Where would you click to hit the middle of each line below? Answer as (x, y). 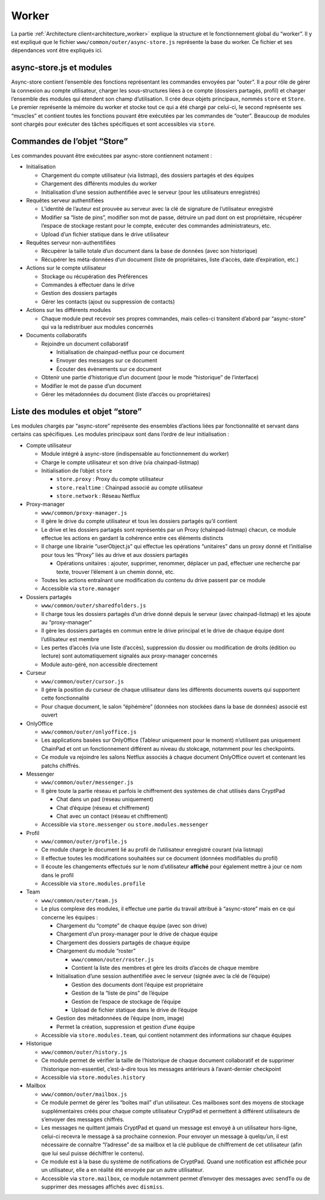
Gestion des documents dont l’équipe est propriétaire (138, 984)
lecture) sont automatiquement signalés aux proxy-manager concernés (129, 656)
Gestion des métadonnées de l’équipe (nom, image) (120, 1018)
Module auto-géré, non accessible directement (99, 664)
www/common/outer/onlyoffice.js (89, 732)
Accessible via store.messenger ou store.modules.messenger (125, 824)
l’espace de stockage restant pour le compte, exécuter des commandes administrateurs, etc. (156, 226)
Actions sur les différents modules (69, 310)
